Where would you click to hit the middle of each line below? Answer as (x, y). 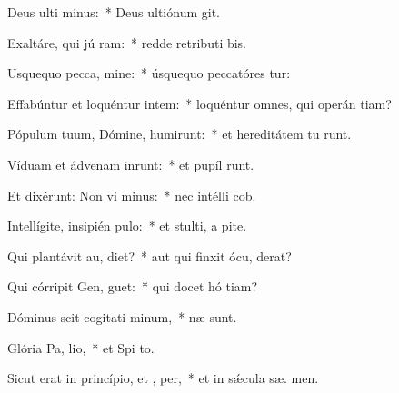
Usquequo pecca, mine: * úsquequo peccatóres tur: (149, 73)
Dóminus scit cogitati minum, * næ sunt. (122, 316)
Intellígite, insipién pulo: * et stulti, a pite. (127, 226)
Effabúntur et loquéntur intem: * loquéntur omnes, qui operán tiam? (199, 103)
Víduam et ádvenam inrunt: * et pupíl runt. (131, 164)
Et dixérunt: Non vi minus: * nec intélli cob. (132, 195)
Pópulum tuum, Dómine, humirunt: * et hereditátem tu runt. (180, 134)
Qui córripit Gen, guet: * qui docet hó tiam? (133, 286)
